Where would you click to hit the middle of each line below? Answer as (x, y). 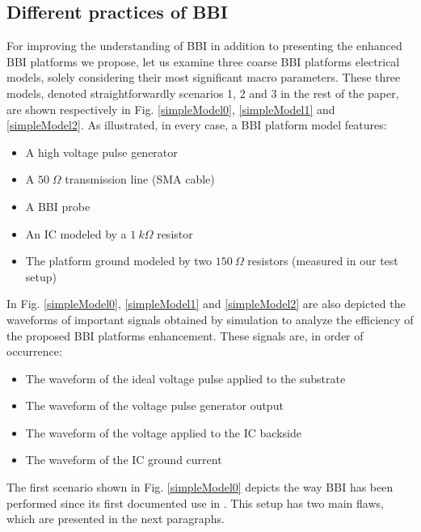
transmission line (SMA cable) (140, 179)
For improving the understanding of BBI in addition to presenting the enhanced (204, 46)
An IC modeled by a (76, 233)
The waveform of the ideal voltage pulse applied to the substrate (185, 378)
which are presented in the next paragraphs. (116, 519)
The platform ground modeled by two (119, 261)
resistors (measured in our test (323, 261)
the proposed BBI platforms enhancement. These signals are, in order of (185, 335)
